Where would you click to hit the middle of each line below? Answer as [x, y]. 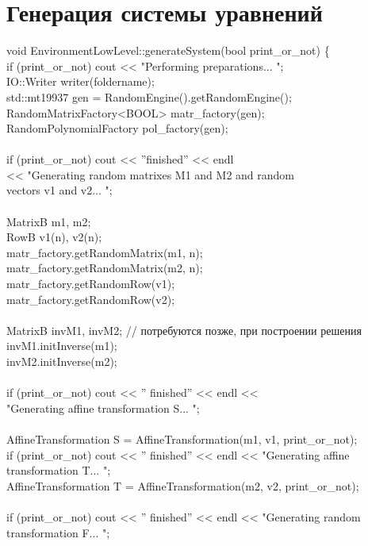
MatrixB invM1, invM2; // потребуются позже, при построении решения [184, 330]
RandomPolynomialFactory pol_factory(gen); [117, 128]
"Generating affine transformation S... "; [103, 408]
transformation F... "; [58, 532]
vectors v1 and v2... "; [59, 190]
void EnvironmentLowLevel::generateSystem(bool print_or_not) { [168, 50]
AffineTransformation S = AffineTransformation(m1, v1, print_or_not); [182, 438]
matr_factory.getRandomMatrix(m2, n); [105, 268]
